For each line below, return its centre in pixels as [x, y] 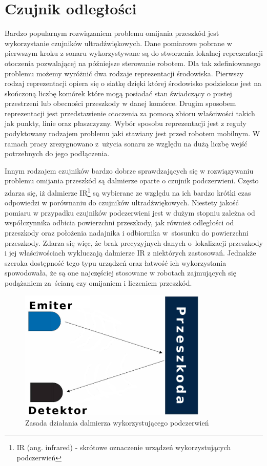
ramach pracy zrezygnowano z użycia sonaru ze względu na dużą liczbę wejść [126, 143]
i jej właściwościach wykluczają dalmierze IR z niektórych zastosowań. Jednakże [130, 253]
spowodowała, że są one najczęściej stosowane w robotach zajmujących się [120, 273]
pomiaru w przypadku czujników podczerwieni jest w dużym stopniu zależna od [130, 212]
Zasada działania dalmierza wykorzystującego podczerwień [117, 422]
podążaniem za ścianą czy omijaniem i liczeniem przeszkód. [98, 283]
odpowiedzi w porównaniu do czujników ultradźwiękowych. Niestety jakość [122, 203]
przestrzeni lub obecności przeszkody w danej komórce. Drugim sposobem [120, 103]
